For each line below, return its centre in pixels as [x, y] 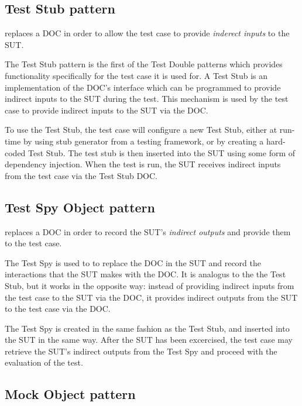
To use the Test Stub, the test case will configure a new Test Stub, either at [141, 130]
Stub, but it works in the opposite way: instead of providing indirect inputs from [150, 285]
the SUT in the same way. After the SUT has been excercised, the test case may [149, 340]
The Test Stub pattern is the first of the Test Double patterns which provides [144, 64]
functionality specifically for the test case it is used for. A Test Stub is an [136, 75]
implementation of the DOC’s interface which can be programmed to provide [143, 87]
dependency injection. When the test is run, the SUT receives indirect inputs [143, 164]
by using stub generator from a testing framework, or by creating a [143, 141]
